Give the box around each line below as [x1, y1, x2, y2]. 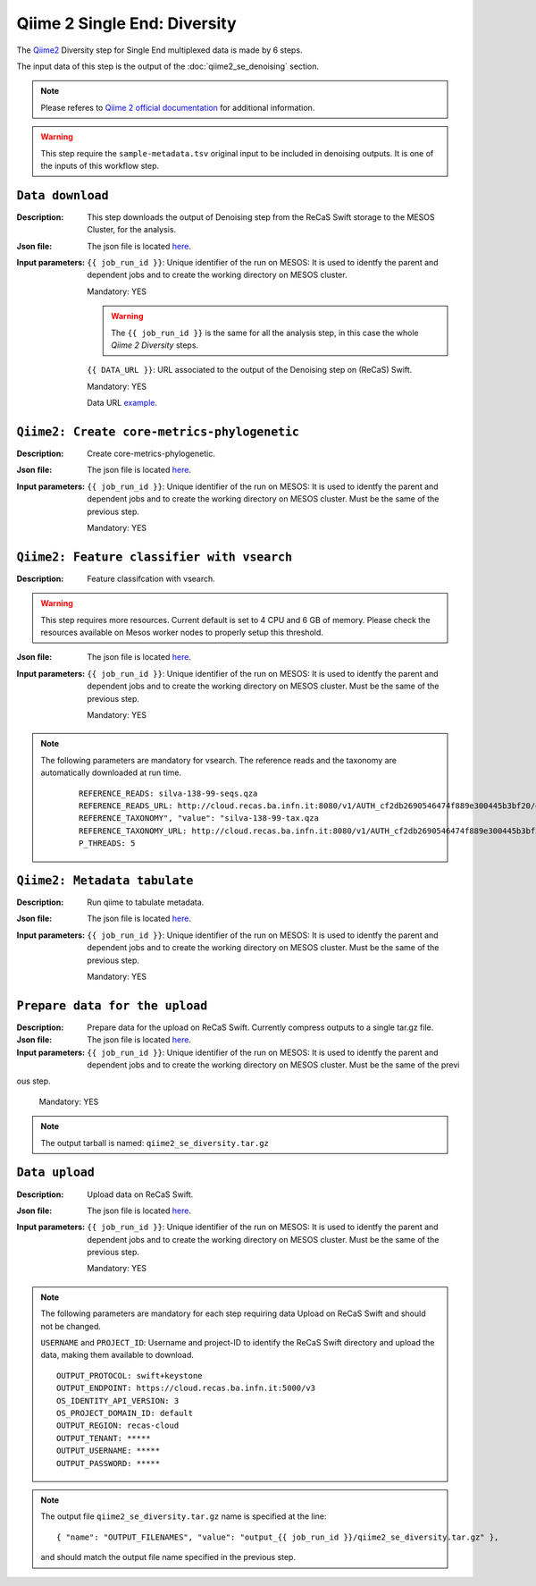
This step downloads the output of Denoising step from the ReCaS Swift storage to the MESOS [87, 211, 435, 223]
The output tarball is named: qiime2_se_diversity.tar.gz [40, 1137, 270, 1148]
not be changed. [40, 1320, 102, 1331]
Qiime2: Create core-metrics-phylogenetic [16, 425, 299, 439]
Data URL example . [87, 398, 158, 409]
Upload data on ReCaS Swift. [87, 1189, 194, 1200]
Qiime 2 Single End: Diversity [16, 13, 237, 33]
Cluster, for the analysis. [87, 224, 177, 235]
